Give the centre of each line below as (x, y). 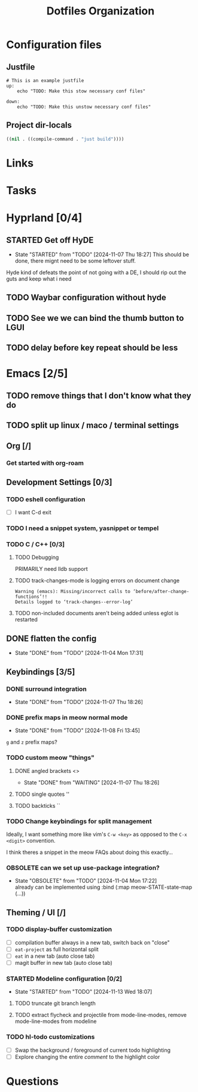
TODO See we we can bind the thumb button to (95, 318)
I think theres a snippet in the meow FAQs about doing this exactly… (90, 852)
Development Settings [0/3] (59, 482)
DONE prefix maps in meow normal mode (67, 717)
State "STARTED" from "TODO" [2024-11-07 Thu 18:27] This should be (102, 255)
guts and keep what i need (39, 279)
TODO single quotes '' (42, 794)
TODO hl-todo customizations (51, 1037)
